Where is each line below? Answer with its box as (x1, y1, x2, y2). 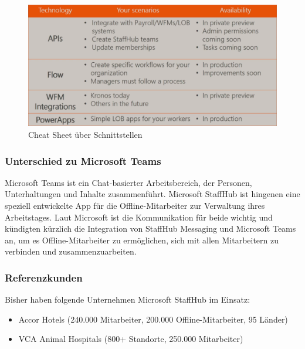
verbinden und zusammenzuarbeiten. (5, 245, 137, 257)
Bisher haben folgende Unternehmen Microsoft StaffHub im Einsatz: (5, 293, 250, 306)
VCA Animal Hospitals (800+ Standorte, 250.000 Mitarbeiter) (18, 333, 243, 345)
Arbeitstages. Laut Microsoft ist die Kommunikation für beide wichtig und (5, 211, 273, 223)
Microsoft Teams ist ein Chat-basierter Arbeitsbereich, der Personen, (5, 176, 252, 188)
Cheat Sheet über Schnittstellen (28, 128, 143, 141)
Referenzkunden (5, 270, 83, 284)
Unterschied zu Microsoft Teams (5, 153, 161, 168)
